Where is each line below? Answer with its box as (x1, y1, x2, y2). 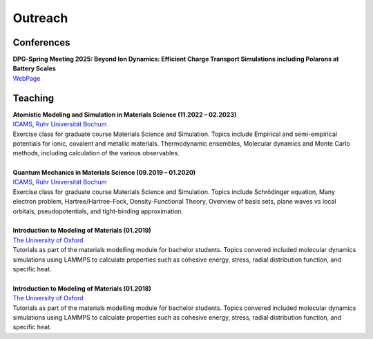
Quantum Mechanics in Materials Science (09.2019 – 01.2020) (12, 168, 196, 177)
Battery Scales (12, 64, 57, 72)
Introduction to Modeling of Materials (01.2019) (12, 226, 151, 235)
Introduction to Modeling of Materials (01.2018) (12, 284, 151, 293)
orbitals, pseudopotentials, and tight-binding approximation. (12, 207, 184, 215)
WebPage (12, 74, 41, 82)
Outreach (12, 10, 68, 26)
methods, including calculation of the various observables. (12, 149, 180, 157)
